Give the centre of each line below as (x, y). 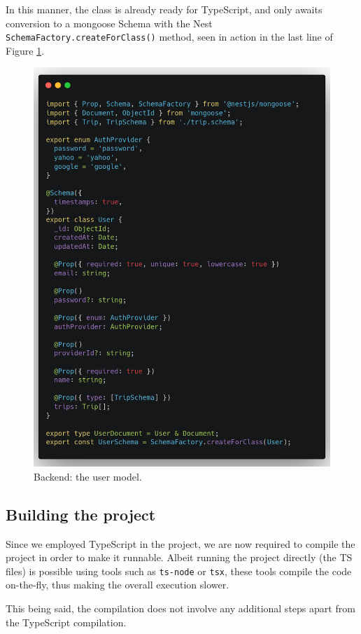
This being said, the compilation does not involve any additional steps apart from (180, 608)
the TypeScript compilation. (66, 622)
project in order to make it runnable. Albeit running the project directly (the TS (179, 557)
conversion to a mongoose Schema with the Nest (109, 23)
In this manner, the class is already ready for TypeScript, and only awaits (164, 9)
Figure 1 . (25, 50)
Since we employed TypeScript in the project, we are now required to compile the (180, 543)
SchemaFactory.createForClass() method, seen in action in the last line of (169, 37)
